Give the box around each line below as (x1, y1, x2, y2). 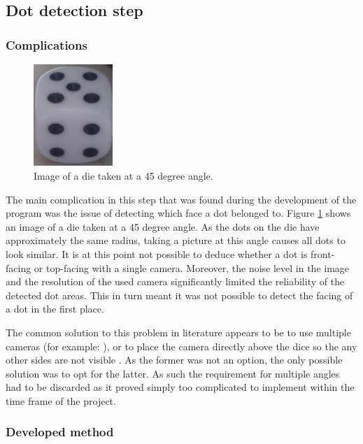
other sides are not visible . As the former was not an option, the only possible (6, 352, 343, 367)
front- (311, 247, 335, 262)
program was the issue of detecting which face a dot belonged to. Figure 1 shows (6, 206, 351, 220)
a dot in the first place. (6, 301, 104, 316)
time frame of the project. (6, 393, 116, 408)
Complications (6, 36, 87, 53)
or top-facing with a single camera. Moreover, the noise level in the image (34, 260, 350, 275)
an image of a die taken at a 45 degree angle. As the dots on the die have (6, 219, 320, 234)
